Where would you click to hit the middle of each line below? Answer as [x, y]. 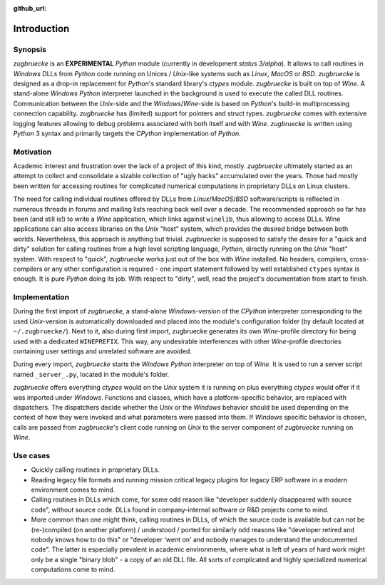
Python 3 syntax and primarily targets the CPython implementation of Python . [127, 133]
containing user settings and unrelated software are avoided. [103, 351]
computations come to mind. [73, 569]
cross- [359, 259]
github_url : [30, 8]
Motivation [32, 152]
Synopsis [30, 49]
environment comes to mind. [73, 490]
